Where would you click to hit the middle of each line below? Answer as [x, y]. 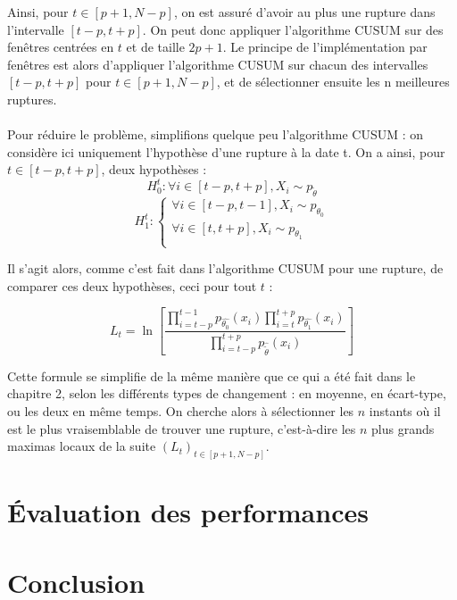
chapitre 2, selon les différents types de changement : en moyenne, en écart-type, [227, 393]
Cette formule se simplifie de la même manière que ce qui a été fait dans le [212, 375]
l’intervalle [36, 29]
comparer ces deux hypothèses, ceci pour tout [132, 285]
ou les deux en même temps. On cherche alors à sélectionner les [181, 411]
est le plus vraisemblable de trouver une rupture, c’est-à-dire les [182, 428]
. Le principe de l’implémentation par [325, 47]
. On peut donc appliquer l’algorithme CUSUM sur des [293, 29]
